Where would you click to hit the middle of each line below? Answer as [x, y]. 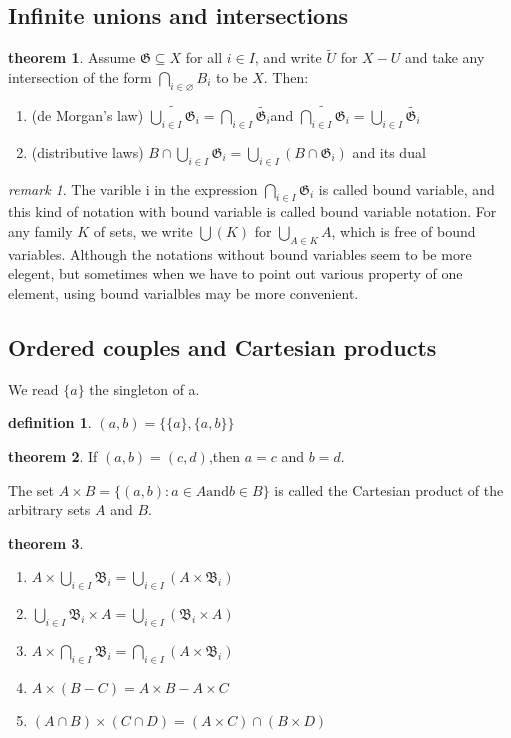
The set [31, 489]
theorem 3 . [46, 542]
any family [40, 231]
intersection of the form [80, 77]
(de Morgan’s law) [87, 115]
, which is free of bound [403, 231]
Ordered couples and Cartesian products [222, 346]
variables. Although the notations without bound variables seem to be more [240, 253]
